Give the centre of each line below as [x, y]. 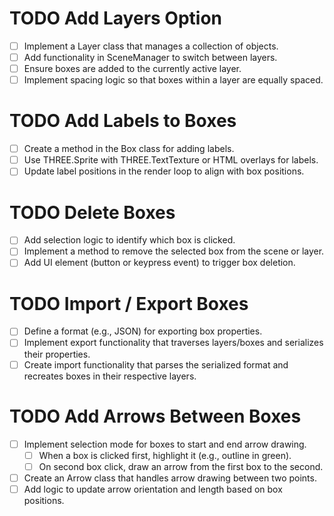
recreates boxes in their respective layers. [110, 376]
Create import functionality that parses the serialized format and [156, 364]
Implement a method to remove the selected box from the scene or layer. [174, 251]
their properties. [57, 354]
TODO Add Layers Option [116, 18]
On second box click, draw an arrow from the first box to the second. [181, 466]
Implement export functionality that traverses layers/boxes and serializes [173, 343]
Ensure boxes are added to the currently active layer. [132, 69]
